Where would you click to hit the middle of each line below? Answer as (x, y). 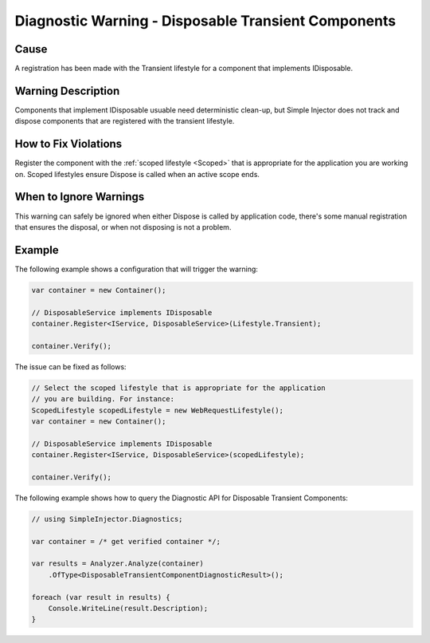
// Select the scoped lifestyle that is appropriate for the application (178, 388)
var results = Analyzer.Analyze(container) (118, 564)
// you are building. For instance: (103, 399)
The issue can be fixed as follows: (70, 366)
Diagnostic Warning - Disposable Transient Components (205, 21)
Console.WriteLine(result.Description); (128, 608)
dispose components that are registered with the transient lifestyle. (125, 121)
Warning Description (67, 91)
